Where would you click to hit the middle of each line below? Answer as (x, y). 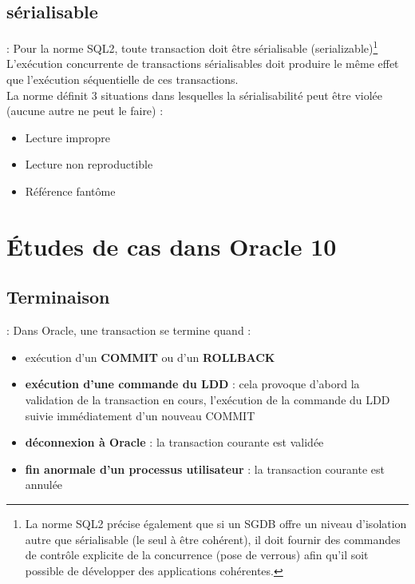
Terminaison (58, 297)
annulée (44, 485)
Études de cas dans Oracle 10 (172, 246)
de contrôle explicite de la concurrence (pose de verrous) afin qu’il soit (197, 555)
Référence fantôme (70, 191)
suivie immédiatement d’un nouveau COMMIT (140, 415)
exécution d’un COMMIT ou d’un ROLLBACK (150, 357)
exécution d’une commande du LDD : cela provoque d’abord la (192, 384)
